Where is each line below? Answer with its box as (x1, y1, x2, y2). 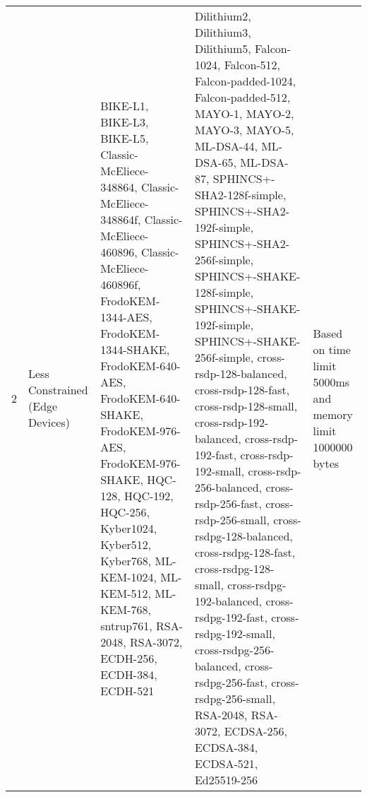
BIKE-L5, (100, 129, 149, 146)
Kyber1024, (100, 519, 157, 536)
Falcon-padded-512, (194, 89, 291, 105)
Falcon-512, (224, 57, 281, 73)
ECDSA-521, (194, 755, 258, 772)
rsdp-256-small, (194, 512, 270, 528)
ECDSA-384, (194, 739, 258, 755)
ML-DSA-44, (194, 138, 258, 154)
